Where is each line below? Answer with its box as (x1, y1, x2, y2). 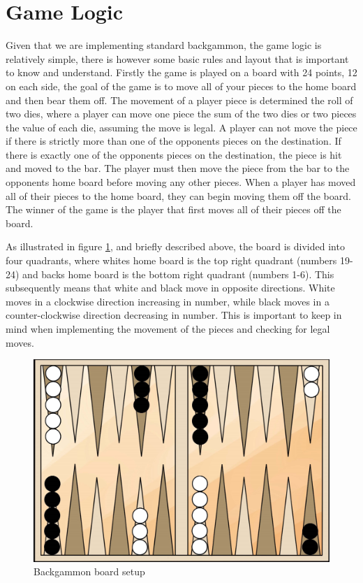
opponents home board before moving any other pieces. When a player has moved (6, 175, 356, 189)
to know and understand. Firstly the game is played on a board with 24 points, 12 (6, 65, 357, 80)
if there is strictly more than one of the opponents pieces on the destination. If (6, 134, 341, 148)
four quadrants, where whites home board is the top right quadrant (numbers (6, 253, 337, 268)
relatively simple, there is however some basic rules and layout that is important (6, 51, 349, 66)
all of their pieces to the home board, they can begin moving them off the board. (6, 188, 351, 203)
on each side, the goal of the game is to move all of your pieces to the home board (6, 78, 357, 93)
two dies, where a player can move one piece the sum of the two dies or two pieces (6, 106, 357, 121)
